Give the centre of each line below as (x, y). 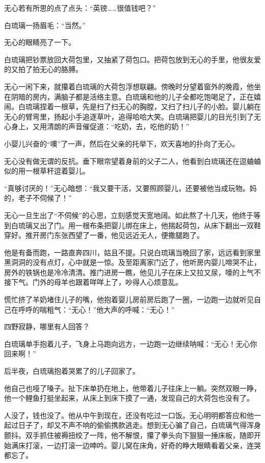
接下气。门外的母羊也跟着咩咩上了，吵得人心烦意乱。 (93, 282)
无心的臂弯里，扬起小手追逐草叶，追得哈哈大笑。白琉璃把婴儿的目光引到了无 (132, 116)
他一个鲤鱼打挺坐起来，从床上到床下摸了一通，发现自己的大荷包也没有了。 (129, 398)
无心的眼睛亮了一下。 (40, 42)
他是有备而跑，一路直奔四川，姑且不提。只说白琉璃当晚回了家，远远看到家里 (132, 252)
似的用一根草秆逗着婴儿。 (47, 171)
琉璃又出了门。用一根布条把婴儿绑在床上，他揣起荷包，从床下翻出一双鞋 (139, 225)
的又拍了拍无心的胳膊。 (43, 69)
